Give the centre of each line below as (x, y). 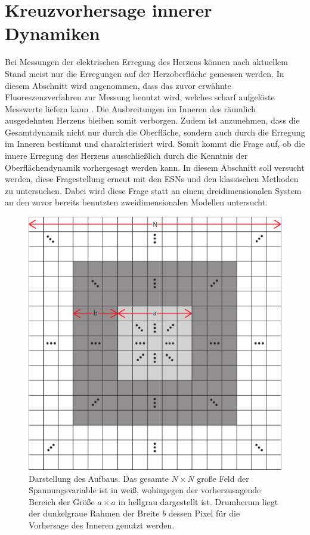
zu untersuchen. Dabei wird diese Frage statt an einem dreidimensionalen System (153, 190)
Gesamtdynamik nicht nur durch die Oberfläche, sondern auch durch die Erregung (155, 132)
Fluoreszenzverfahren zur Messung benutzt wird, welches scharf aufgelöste (140, 97)
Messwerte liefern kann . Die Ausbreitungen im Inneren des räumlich (131, 108)
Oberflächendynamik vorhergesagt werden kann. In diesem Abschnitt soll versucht (155, 167)
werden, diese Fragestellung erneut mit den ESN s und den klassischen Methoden (152, 179)
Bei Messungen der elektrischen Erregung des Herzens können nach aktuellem (146, 62)
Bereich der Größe (62, 501)
